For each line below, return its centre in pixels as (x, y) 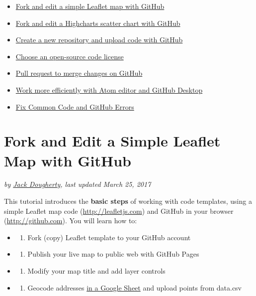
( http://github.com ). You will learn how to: (71, 221)
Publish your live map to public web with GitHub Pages (113, 254)
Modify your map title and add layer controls (96, 271)
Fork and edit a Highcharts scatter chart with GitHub (98, 23)
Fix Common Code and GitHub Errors (75, 106)
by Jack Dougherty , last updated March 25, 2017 (78, 184)
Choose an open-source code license (70, 56)
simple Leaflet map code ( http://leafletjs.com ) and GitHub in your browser (119, 211)
